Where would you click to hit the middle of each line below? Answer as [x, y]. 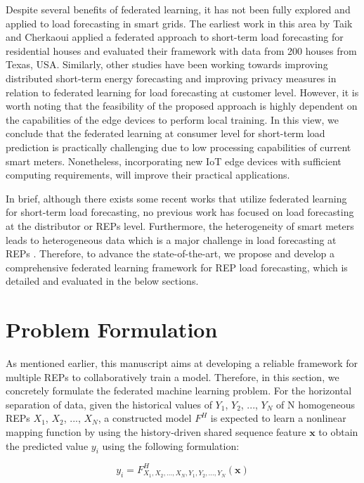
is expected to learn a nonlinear [278, 418]
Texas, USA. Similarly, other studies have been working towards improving [167, 64]
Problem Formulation [112, 329]
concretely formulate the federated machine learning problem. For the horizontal [179, 391]
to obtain [338, 431]
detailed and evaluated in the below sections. [102, 281]
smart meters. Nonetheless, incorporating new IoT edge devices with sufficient [174, 161]
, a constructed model [145, 418]
